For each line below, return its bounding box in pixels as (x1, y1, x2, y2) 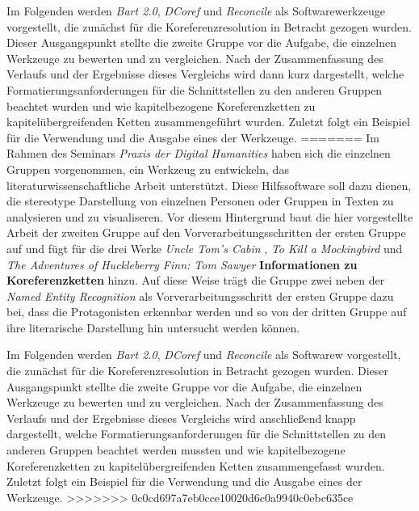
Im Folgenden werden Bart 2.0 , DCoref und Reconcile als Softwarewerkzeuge (6, 2, 385, 19)
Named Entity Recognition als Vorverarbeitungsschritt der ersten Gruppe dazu (6, 287, 394, 304)
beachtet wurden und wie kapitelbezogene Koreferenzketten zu (6, 97, 316, 114)
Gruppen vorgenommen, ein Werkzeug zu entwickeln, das (6, 160, 289, 177)
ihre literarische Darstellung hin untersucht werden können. (6, 319, 300, 336)
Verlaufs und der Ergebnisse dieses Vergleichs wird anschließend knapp (6, 409, 356, 426)
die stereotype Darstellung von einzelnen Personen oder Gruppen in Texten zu (6, 192, 394, 209)
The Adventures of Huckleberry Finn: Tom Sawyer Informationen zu (6, 255, 358, 272)
